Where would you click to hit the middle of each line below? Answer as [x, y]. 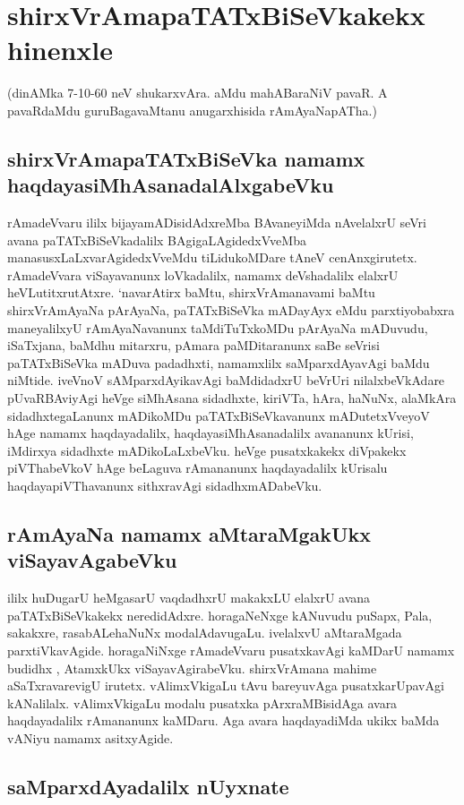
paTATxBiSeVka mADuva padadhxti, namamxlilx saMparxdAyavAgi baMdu [219, 362]
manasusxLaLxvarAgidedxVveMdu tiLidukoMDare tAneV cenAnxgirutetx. [212, 257]
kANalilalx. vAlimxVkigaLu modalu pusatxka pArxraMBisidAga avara [202, 702]
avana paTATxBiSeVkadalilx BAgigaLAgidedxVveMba [157, 240]
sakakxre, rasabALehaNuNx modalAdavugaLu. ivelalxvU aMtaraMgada [205, 633]
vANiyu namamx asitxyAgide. [90, 737]
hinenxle [60, 50]
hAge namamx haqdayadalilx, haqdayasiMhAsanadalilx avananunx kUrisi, [211, 433]
